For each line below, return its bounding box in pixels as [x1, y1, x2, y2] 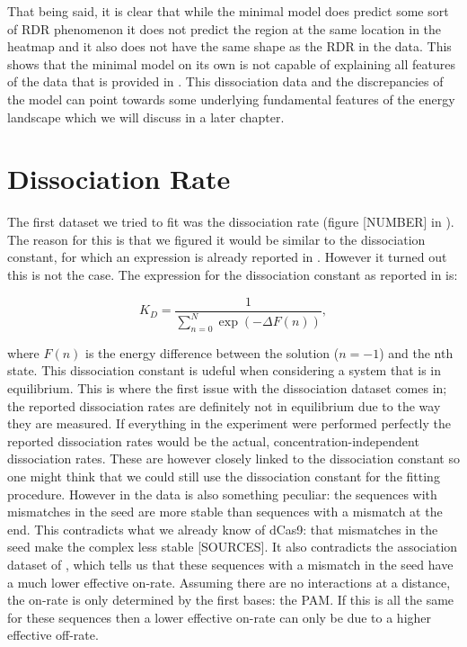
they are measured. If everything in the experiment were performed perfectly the [7, 414, 451, 433]
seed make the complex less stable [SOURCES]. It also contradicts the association [7, 537, 458, 556]
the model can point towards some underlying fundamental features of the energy [7, 89, 455, 108]
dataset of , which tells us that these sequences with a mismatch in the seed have [7, 554, 454, 573]
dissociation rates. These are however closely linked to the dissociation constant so [7, 449, 460, 468]
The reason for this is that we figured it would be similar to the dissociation [7, 229, 426, 248]
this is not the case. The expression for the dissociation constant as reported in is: [7, 265, 458, 284]
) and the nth [379, 343, 454, 362]
